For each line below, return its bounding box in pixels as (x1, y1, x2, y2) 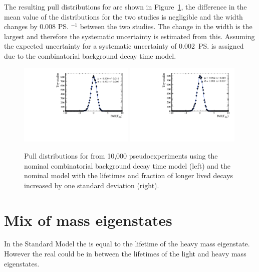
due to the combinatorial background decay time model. (4, 50, 176, 61)
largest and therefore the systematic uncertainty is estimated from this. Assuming (4, 31, 255, 41)
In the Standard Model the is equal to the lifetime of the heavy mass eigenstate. (4, 238, 250, 249)
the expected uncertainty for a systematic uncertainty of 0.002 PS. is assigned (4, 41, 244, 51)
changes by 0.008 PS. (4, 21, 69, 32)
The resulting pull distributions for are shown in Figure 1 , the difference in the (4, 2, 247, 12)
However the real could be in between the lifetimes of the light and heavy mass (4, 248, 246, 259)
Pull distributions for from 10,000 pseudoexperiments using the (24, 150, 218, 161)
